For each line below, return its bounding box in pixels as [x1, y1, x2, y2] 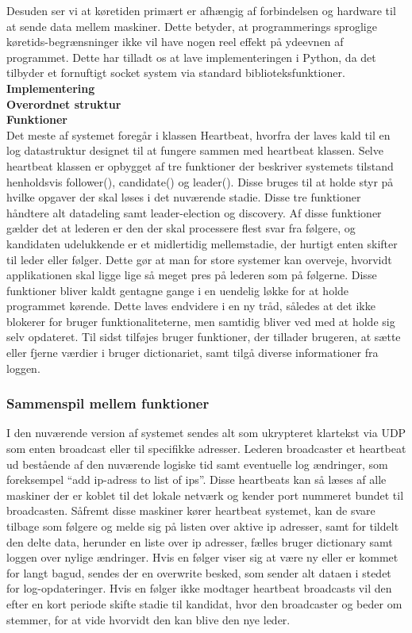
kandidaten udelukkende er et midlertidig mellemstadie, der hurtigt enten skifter [6, 235, 398, 251]
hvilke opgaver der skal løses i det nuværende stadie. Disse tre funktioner [6, 189, 361, 205]
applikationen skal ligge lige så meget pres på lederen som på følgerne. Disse [6, 267, 377, 283]
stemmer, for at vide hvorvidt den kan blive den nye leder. [6, 611, 291, 627]
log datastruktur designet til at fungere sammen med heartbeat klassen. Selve [6, 142, 383, 159]
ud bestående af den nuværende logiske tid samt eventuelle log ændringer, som [6, 455, 388, 472]
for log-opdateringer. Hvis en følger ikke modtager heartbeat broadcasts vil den [6, 580, 392, 597]
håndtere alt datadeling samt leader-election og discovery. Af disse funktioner [6, 204, 382, 221]
